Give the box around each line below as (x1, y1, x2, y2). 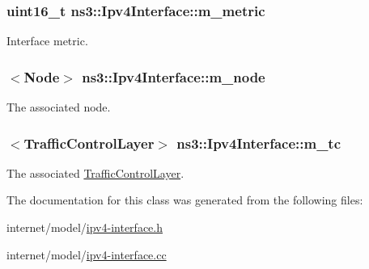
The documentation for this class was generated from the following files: (6, 191, 363, 208)
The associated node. (6, 99, 111, 116)
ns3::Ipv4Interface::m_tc (176, 132, 341, 153)
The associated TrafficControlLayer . (6, 164, 184, 181)
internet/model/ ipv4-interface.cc (6, 246, 167, 263)
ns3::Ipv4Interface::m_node (82, 66, 265, 86)
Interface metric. (6, 32, 88, 49)
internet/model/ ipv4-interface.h (6, 219, 163, 236)
